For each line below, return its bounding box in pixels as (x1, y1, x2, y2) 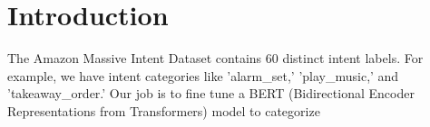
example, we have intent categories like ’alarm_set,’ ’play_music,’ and (7, 66, 399, 85)
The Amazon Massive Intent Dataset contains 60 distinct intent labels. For (7, 49, 424, 68)
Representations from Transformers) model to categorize (7, 101, 320, 120)
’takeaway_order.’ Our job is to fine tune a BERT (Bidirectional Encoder (7, 84, 415, 103)
